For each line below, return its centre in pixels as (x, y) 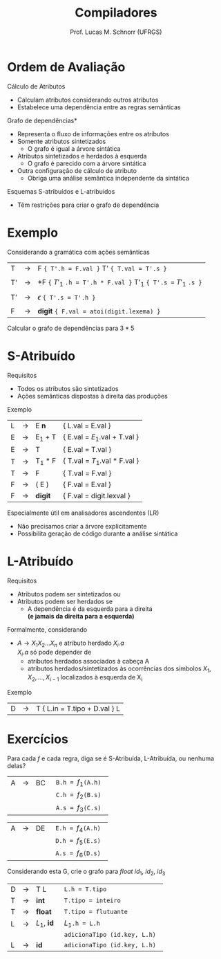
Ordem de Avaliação (66, 67)
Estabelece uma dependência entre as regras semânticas (99, 107)
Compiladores (116, 13)
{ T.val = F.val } (87, 473)
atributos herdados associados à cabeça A (88, 661)
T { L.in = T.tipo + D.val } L (78, 709)
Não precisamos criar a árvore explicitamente (82, 527)
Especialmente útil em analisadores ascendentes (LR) (83, 513)
